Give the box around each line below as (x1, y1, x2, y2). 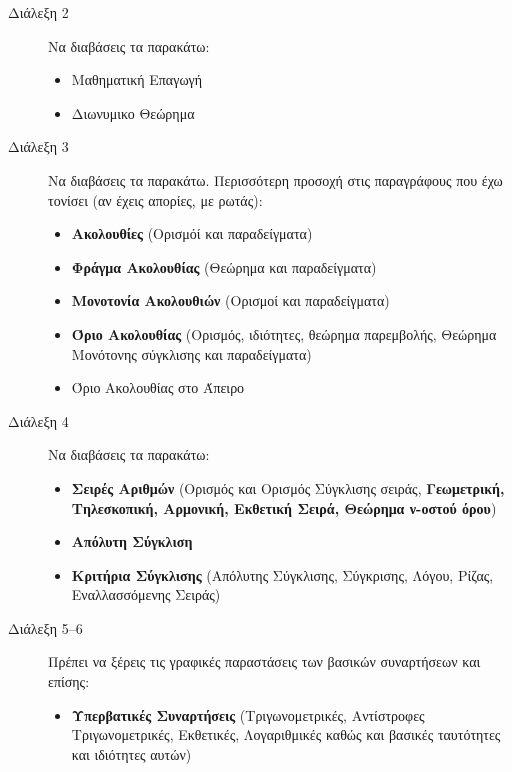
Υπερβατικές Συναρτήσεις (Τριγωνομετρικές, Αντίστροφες (71, 704, 425, 725)
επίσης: (48, 671, 90, 692)
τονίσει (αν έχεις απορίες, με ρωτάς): (48, 189, 263, 210)
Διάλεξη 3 (8, 136, 69, 157)
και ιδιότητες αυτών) (71, 743, 192, 764)
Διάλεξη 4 (8, 410, 69, 431)
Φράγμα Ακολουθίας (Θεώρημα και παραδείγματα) (71, 256, 377, 277)
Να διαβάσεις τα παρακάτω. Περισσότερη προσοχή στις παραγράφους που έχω (48, 169, 503, 190)
